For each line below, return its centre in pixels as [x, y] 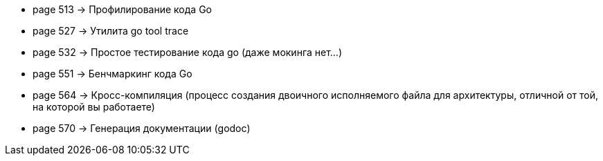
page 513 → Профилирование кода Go [122, 9]
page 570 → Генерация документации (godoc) [142, 128]
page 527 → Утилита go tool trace [111, 31]
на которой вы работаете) [94, 107]
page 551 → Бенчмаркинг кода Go [112, 74]
